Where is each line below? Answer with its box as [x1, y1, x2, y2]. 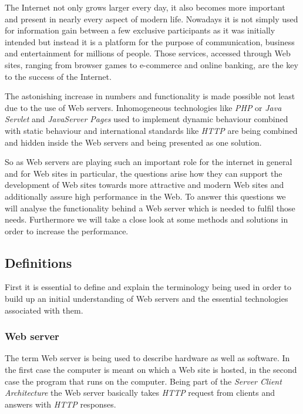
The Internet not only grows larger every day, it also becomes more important [5, 1, 285, 13]
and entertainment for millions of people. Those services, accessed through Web [5, 47, 291, 59]
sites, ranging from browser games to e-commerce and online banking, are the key [5, 58, 298, 70]
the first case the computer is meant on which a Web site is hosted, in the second [5, 363, 297, 376]
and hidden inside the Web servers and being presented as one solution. [5, 136, 262, 148]
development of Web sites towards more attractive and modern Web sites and [5, 179, 284, 191]
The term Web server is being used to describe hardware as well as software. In [5, 352, 290, 364]
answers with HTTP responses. [5, 398, 116, 410]
